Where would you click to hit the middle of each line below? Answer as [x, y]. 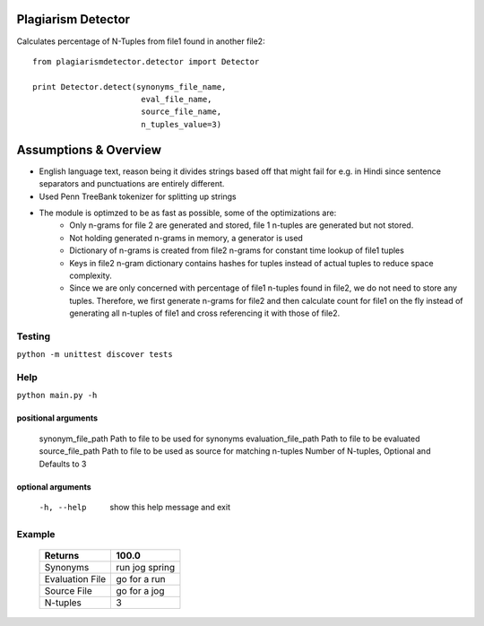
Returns [62, 555]
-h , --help [63, 507]
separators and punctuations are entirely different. [132, 184]
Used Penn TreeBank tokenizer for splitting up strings [138, 196]
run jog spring [145, 567]
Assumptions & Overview [89, 149]
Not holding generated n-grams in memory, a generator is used [186, 238]
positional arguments [57, 418]
